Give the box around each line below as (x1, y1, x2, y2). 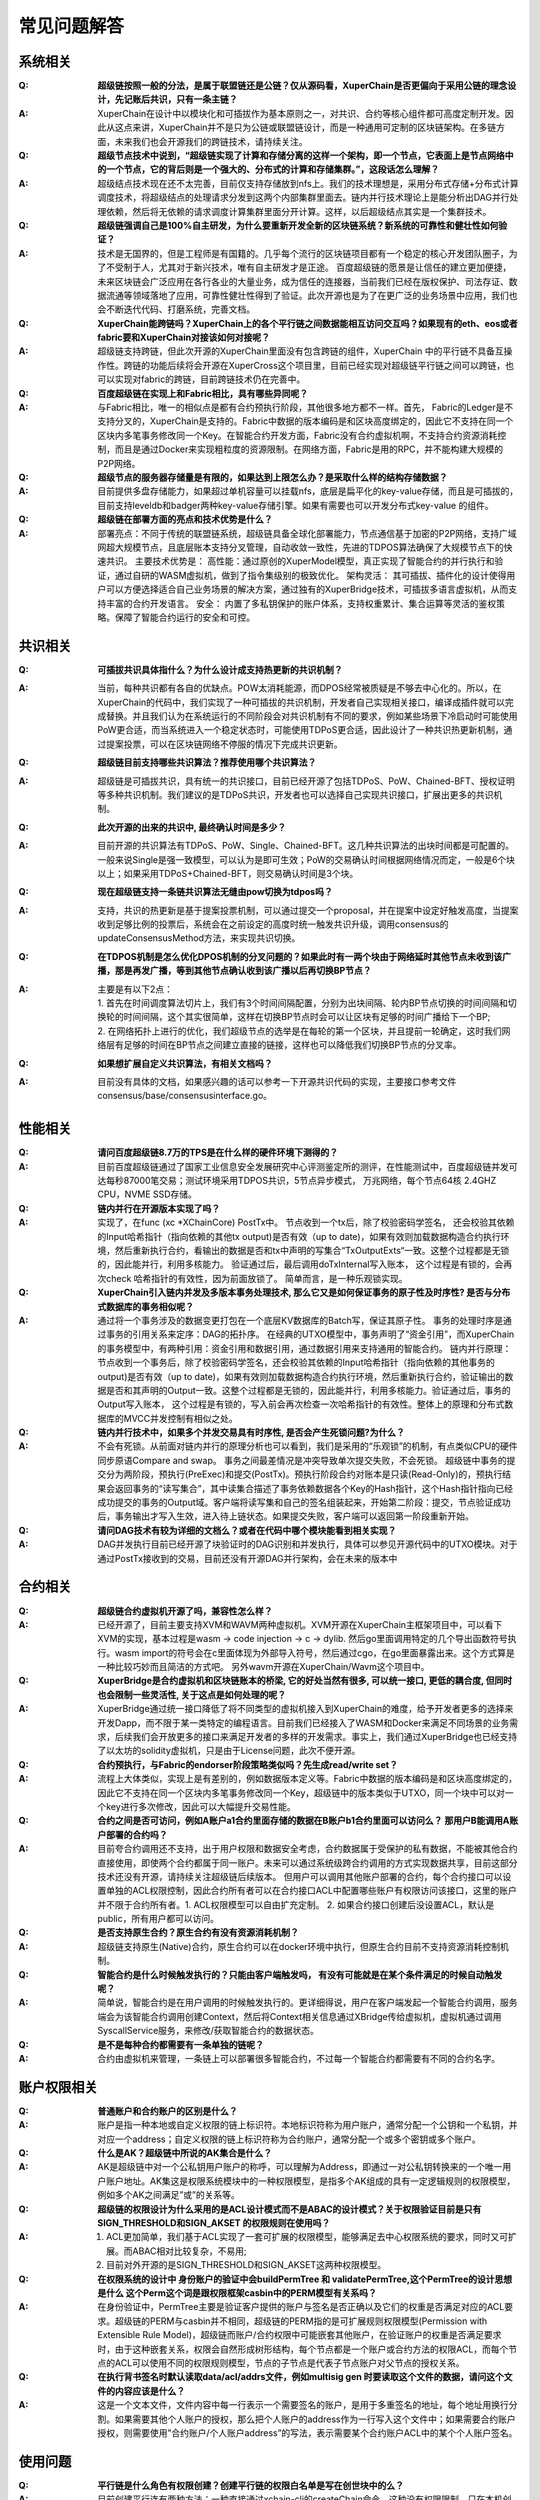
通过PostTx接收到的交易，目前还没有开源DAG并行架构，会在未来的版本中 (97, 1552, 398, 1564)
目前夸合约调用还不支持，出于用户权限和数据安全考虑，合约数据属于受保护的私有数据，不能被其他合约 (97, 1843, 518, 1855)
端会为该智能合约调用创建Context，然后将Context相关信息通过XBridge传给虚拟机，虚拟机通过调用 (97, 2010, 502, 2022)
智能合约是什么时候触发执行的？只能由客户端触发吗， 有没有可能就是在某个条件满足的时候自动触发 (97, 1968, 503, 1980)
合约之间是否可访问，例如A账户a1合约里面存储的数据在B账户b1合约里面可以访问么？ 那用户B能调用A (97, 1815, 510, 1827)
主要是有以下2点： (97, 983, 174, 995)
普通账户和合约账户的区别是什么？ (97, 2105, 238, 2117)
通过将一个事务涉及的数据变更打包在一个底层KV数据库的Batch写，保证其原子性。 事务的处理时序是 (97, 1314, 504, 1326)
